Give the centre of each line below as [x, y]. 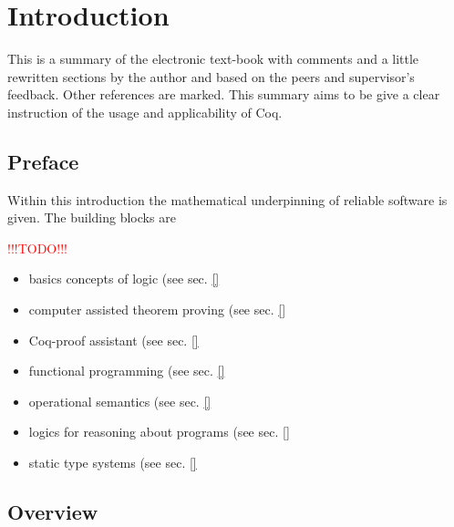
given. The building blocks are [92, 217]
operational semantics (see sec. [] [120, 401]
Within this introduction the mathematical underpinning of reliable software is [227, 199]
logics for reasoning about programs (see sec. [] [159, 432]
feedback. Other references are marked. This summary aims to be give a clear [224, 94]
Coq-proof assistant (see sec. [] [113, 340]
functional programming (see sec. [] [127, 371]
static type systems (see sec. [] [113, 463]
